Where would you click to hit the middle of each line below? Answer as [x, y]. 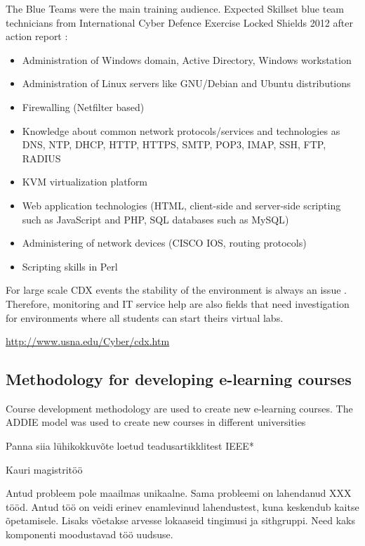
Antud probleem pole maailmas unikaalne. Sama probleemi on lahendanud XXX [179, 493]
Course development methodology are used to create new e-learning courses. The [179, 408]
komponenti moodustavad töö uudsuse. [89, 534]
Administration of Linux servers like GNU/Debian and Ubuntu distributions [186, 83]
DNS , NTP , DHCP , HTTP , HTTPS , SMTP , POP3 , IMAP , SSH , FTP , [174, 144]
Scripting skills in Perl [70, 266]
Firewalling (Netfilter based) [83, 106]
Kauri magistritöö [44, 469]
